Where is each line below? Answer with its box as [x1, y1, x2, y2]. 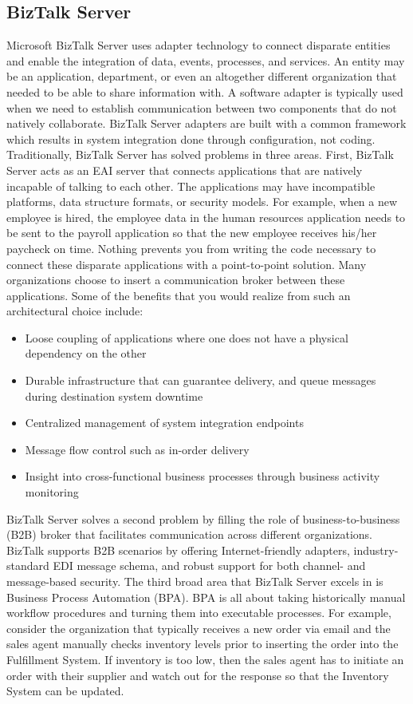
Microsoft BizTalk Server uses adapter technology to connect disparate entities [6, 37, 391, 53]
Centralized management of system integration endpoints [25, 414, 304, 431]
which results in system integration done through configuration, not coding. [6, 130, 376, 147]
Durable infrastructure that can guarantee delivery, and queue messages [25, 372, 376, 389]
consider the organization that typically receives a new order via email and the [6, 619, 391, 636]
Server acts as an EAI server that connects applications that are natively [6, 161, 363, 178]
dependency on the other [25, 345, 147, 362]
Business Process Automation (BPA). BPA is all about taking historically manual [6, 588, 406, 605]
